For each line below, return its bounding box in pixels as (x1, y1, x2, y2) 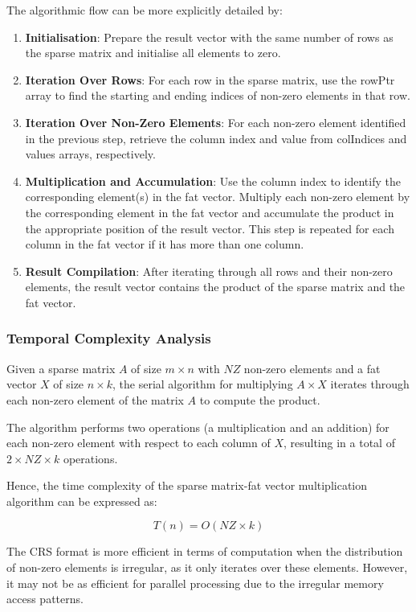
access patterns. (6, 590, 84, 607)
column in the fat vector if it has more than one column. (25, 236, 304, 253)
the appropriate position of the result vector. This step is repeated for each (25, 220, 394, 236)
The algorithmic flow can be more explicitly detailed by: (6, 2, 283, 18)
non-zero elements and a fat (243, 359, 381, 376)
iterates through (330, 376, 410, 392)
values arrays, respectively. (25, 146, 156, 162)
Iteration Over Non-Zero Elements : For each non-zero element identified (25, 113, 406, 130)
